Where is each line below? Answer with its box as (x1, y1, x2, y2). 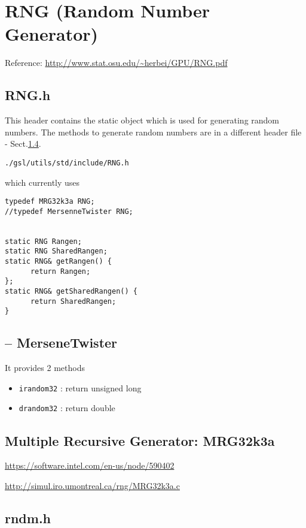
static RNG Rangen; (5, 237, 82, 246)
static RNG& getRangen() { (5, 257, 112, 266)
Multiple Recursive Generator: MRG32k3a (5, 431, 275, 449)
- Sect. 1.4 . (5, 137, 41, 150)
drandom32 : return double (19, 402, 115, 414)
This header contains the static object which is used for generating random (5, 114, 280, 126)
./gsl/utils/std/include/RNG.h (5, 158, 129, 167)
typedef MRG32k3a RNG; (5, 197, 95, 206)
